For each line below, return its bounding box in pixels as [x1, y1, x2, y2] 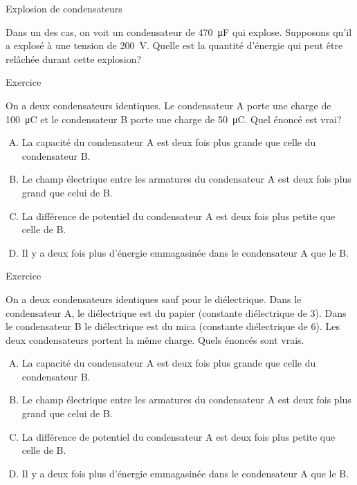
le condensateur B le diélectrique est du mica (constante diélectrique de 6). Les [6, 319, 340, 333]
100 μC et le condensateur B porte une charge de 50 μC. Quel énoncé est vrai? [6, 111, 342, 126]
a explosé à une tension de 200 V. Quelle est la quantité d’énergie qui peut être [6, 38, 343, 53]
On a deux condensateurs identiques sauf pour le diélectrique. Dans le [6, 291, 302, 306]
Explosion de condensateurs [6, 1, 122, 15]
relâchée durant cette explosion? [6, 51, 142, 66]
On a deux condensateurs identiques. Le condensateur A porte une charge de [6, 98, 331, 112]
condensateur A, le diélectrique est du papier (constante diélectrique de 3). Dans [6, 305, 347, 320]
